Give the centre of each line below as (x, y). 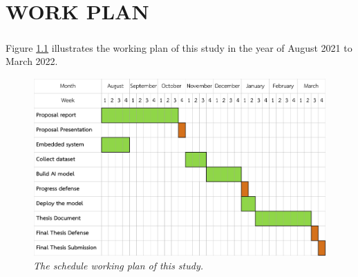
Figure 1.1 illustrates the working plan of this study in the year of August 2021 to (179, 47)
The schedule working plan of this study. (119, 266)
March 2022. (32, 61)
